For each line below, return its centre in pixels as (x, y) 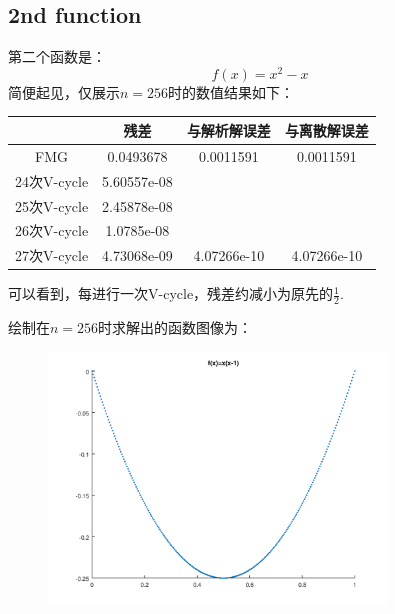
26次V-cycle (52, 230)
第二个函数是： (57, 56)
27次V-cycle (52, 255)
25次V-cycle (52, 205)
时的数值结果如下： (231, 91)
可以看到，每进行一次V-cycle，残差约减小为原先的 (171, 293)
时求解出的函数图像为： (175, 327)
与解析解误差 (228, 129)
